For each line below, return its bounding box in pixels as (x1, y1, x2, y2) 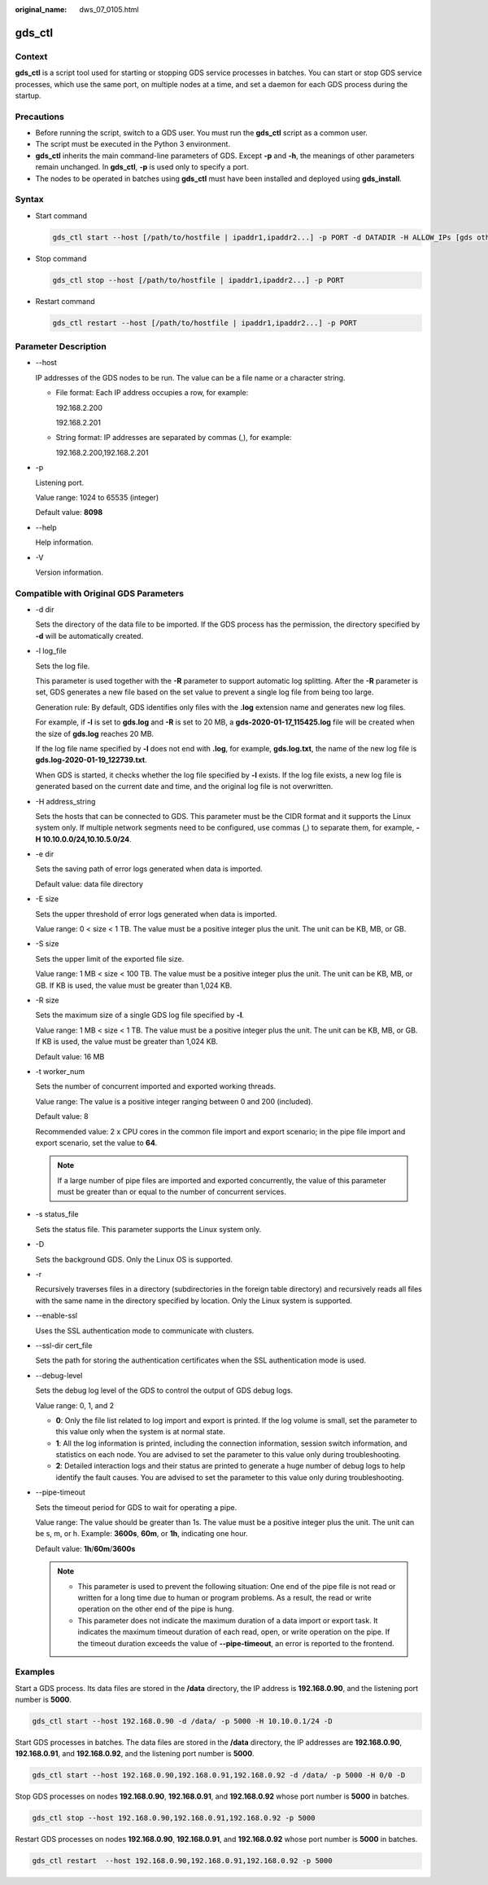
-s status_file (35, 1209, 79, 1219)
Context (15, 51, 48, 62)
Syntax (15, 194, 44, 205)
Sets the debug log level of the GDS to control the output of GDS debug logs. (35, 1385, 293, 1395)
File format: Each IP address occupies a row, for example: (55, 388, 249, 398)
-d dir (35, 605, 54, 614)
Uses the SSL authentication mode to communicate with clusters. (35, 1325, 255, 1336)
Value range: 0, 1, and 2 (35, 1400, 114, 1410)
